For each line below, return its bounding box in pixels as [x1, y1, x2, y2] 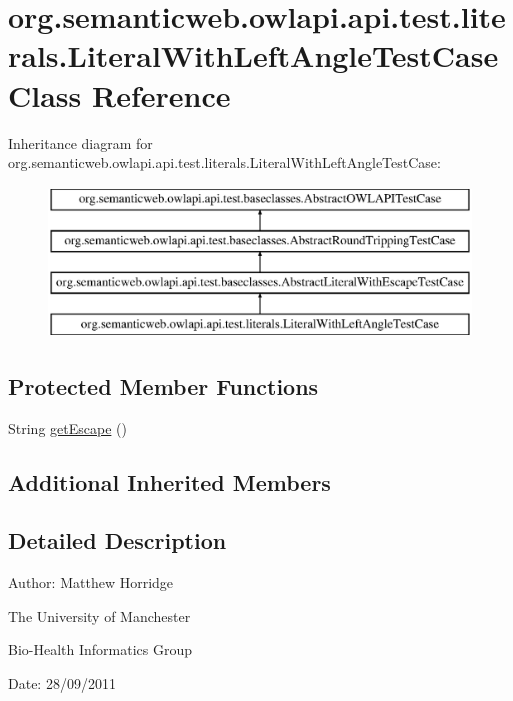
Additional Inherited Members [8, 466, 331, 497]
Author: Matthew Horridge [8, 572, 174, 593]
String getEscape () [8, 417, 127, 438]
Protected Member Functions [8, 370, 319, 401]
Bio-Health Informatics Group [8, 639, 193, 660]
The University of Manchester [8, 605, 191, 626]
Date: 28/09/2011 [8, 673, 116, 694]
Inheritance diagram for [8, 132, 153, 153]
